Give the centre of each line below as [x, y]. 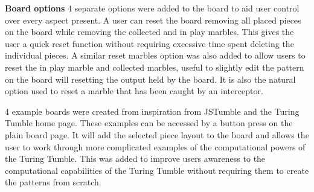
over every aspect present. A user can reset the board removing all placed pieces [153, 20]
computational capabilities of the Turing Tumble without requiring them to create [157, 170]
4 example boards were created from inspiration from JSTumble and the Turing [152, 111]
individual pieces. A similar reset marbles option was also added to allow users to [155, 55]
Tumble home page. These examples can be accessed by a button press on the [149, 123]
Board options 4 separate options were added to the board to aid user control [152, 8]
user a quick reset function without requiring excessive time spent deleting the [149, 43]
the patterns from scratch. [53, 182]
